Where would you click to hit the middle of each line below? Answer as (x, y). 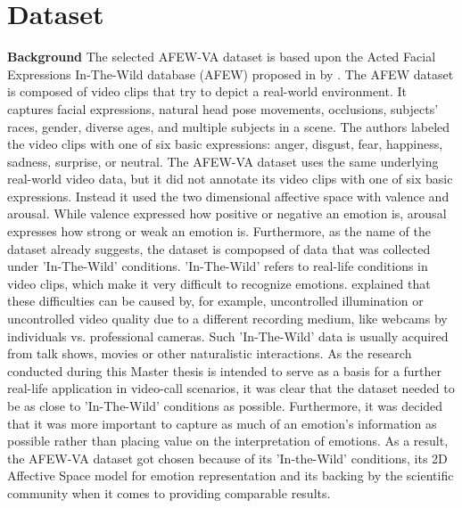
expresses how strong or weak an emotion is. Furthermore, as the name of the (219, 231)
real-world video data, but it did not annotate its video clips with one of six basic (230, 179)
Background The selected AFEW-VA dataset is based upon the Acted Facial (222, 57)
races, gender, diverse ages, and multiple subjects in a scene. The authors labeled (229, 126)
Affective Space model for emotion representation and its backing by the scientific (231, 475)
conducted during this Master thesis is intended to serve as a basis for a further (225, 370)
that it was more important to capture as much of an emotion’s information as (222, 423)
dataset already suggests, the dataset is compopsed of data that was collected (219, 248)
